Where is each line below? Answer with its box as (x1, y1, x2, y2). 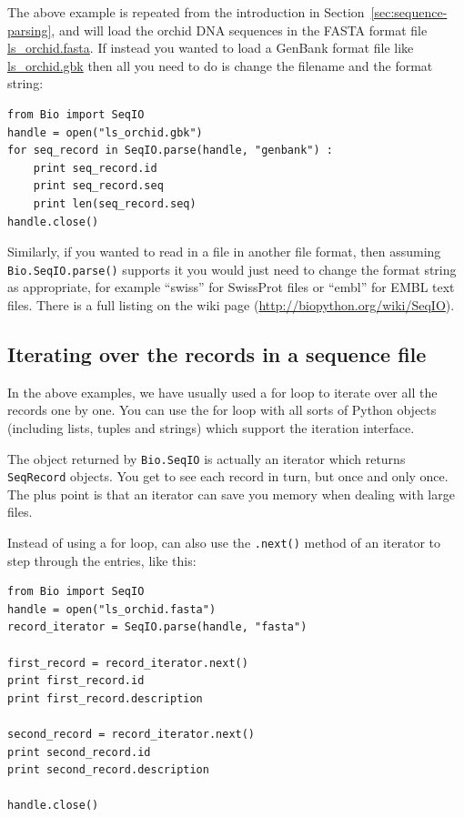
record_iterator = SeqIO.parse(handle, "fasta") (7, 620, 308, 634)
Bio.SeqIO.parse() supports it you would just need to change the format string (7, 259, 457, 278)
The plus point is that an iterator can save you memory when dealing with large (7, 484, 455, 503)
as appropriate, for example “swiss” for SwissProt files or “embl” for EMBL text (7, 277, 455, 297)
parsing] (7, 20, 52, 39)
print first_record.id (7, 674, 145, 688)
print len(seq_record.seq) (33, 197, 197, 210)
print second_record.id (7, 745, 151, 759)
